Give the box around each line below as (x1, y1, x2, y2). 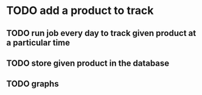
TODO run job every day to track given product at (6, 28, 197, 38)
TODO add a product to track (6, 4, 154, 18)
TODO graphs (6, 79, 59, 89)
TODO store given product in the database (6, 58, 170, 68)
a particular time (6, 37, 71, 47)
